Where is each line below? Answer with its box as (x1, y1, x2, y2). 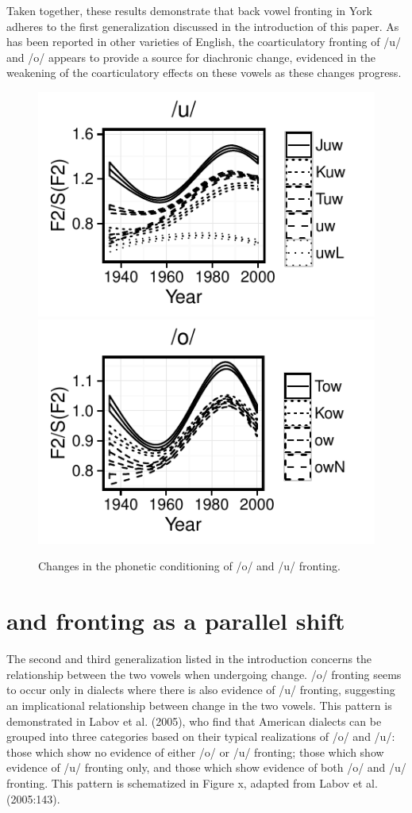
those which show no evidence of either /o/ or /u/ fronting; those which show (6, 743, 384, 760)
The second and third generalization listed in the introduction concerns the (6, 650, 372, 667)
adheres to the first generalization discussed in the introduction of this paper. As (6, 17, 399, 34)
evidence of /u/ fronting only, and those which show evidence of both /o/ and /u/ (6, 759, 406, 776)
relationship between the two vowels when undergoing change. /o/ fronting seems (6, 665, 402, 682)
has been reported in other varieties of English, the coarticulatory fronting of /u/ (6, 33, 401, 50)
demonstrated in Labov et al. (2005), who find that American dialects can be (6, 712, 382, 729)
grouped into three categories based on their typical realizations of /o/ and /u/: (6, 728, 395, 745)
